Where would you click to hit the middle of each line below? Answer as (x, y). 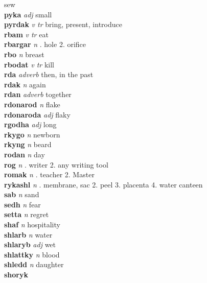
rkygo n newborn (32, 134)
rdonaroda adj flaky (37, 114)
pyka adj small (28, 14)
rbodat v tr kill (29, 64)
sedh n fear (22, 204)
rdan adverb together (38, 94)
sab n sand (22, 194)
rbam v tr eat (26, 34)
